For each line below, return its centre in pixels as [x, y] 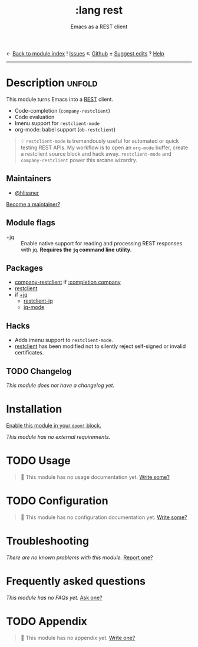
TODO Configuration [57, 501]
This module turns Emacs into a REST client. [60, 99]
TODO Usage [38, 461]
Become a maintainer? [33, 204]
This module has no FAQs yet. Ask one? [54, 597]
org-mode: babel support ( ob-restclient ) [65, 129]
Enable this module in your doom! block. [54, 425]
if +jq [21, 295]
